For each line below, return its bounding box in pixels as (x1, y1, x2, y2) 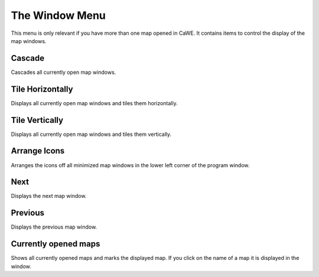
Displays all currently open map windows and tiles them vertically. (11, 131, 172, 138)
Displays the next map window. (11, 193, 87, 200)
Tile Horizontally (11, 84, 73, 94)
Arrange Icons (11, 146, 65, 156)
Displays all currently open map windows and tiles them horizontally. (11, 99, 178, 106)
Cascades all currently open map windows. (11, 69, 116, 76)
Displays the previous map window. (11, 223, 97, 230)
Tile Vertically (11, 115, 64, 125)
